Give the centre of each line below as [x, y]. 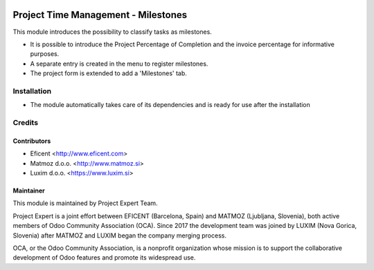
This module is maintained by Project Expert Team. [86, 203]
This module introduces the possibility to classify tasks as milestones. [113, 32]
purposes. [45, 54]
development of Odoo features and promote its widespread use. [104, 258]
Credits [25, 122]
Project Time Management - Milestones [100, 15]
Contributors [32, 141]
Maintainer [29, 191]
